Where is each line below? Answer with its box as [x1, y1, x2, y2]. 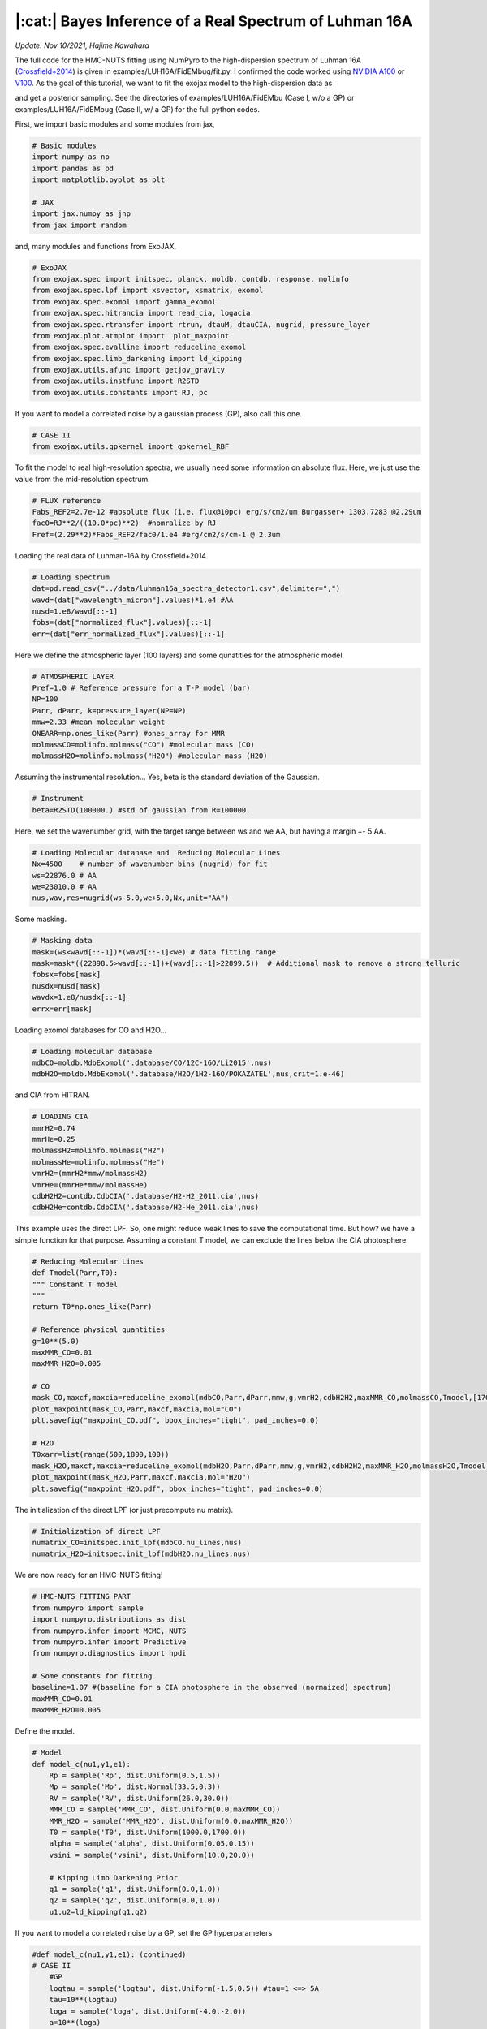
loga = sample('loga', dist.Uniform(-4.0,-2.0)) [49, 2006, 247, 2016]
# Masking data [32, 936, 93, 946]
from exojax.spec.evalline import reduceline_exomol [32, 342, 247, 352]
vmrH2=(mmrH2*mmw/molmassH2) [32, 1169, 149, 1178]
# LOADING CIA [32, 1112, 88, 1122]
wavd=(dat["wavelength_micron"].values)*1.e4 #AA [32, 595, 234, 605]
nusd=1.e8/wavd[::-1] [32, 606, 119, 616]
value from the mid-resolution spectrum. [15, 474, 150, 484]
